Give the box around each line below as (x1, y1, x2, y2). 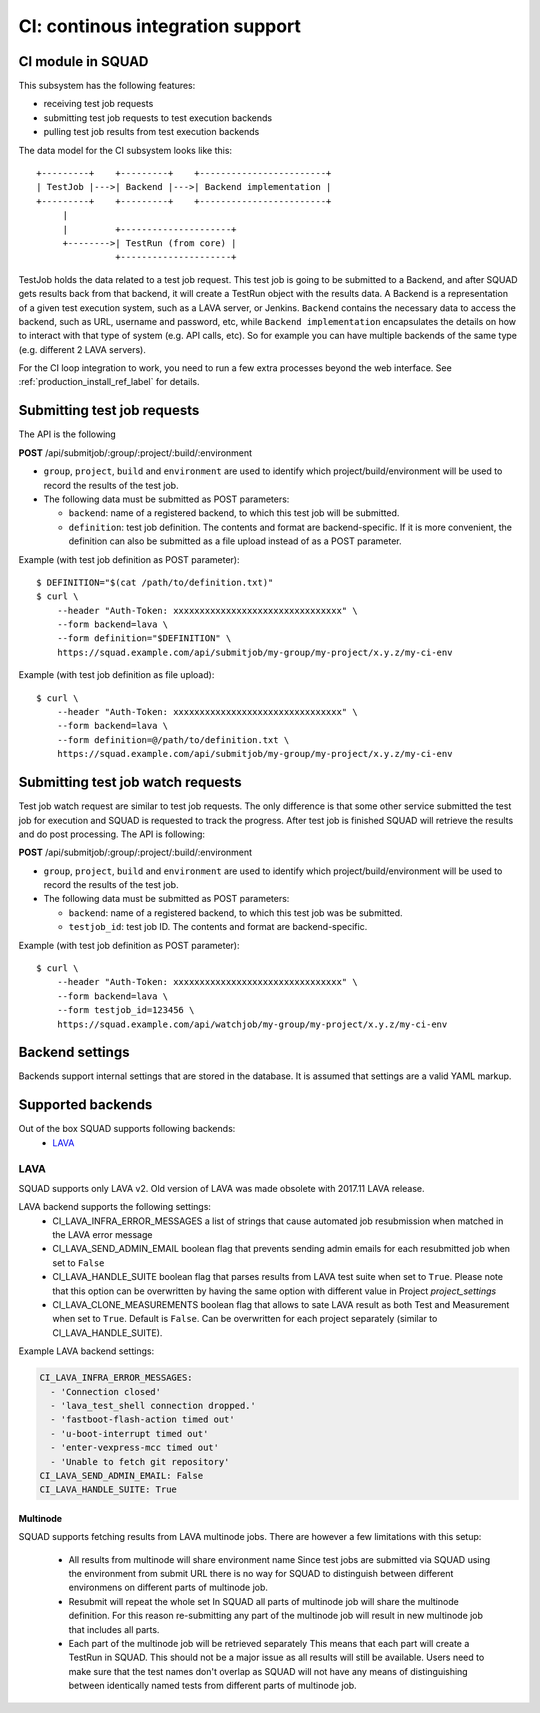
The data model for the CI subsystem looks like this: (18, 144, 233, 156)
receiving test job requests (43, 98, 154, 110)
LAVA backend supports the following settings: (18, 1201, 212, 1213)
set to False (52, 1256, 105, 1269)
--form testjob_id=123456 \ (56, 1005, 195, 1016)
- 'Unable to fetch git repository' (50, 1456, 230, 1467)
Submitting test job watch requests (18, 774, 242, 791)
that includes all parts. (68, 1623, 160, 1635)
